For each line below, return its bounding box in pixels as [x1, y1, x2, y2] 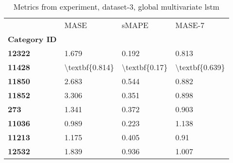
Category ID [8, 33, 57, 44]
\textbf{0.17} [122, 61, 168, 73]
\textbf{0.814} [64, 61, 114, 73]
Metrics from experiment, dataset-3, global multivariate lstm [13, 1, 219, 12]
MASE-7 [175, 19, 205, 30]
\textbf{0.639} [175, 61, 225, 73]
